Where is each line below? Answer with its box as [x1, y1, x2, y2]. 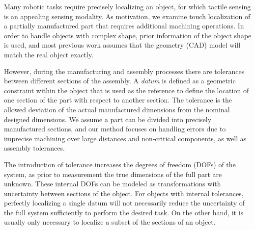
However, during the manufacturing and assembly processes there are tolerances [4, 66, 245, 76]
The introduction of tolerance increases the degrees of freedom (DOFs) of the [4, 159, 236, 169]
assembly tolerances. [4, 143, 65, 153]
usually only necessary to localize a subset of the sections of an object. [4, 217, 216, 227]
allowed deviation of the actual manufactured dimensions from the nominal [4, 104, 230, 114]
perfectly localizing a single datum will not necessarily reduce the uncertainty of [4, 198, 245, 208]
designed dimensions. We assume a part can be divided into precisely [4, 114, 212, 124]
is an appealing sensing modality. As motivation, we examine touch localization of [4, 11, 251, 21]
